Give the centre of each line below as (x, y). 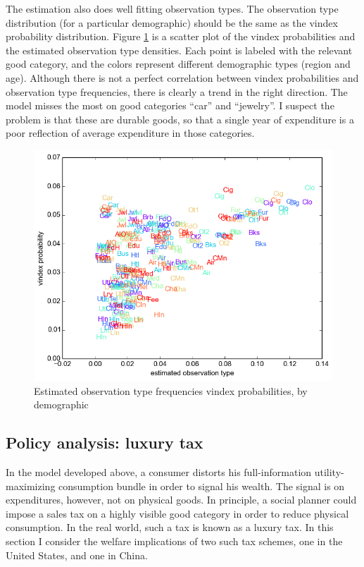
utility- (329, 471)
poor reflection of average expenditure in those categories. (130, 133)
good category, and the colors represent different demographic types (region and (178, 64)
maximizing (31, 486)
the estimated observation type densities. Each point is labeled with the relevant (179, 50)
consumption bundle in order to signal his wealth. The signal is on (202, 486)
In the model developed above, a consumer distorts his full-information (159, 471)
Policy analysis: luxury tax (105, 443)
